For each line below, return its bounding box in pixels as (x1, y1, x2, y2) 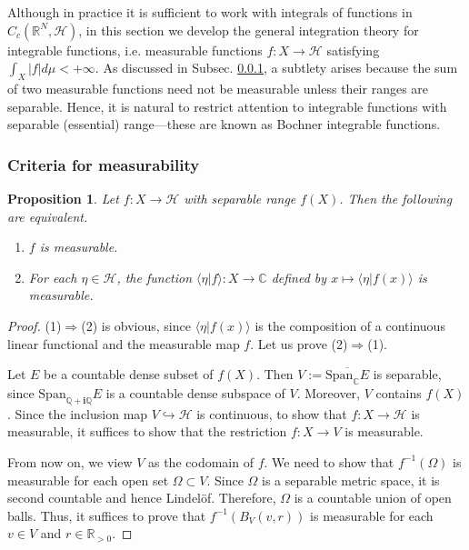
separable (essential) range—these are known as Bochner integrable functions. (7, 115, 441, 134)
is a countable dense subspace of (105, 383, 285, 402)
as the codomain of (147, 452, 254, 471)
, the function (116, 267, 193, 286)
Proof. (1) (7, 315, 62, 335)
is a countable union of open (294, 488, 452, 507)
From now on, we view (7, 452, 133, 471)
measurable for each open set (7, 470, 169, 489)
